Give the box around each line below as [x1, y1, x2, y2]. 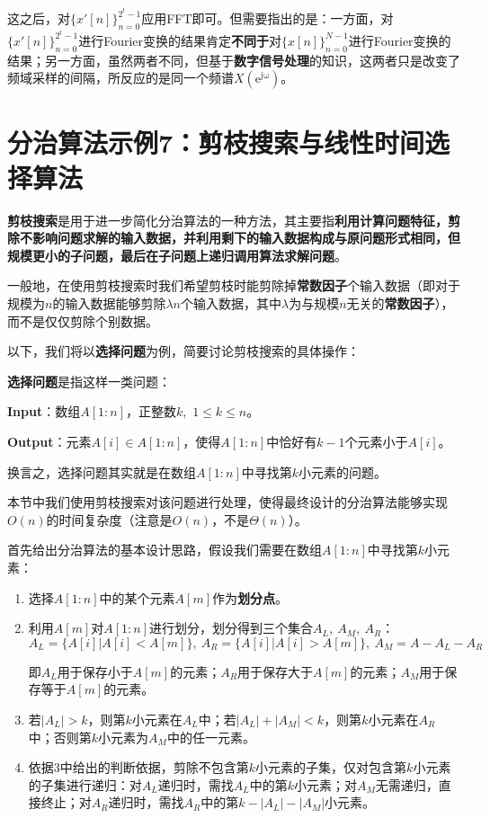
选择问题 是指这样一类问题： [7, 371, 171, 390]
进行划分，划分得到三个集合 [149, 618, 314, 637]
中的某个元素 [99, 588, 175, 607]
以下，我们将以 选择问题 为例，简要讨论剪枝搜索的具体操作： [7, 342, 360, 360]
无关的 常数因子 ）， [346, 294, 454, 312]
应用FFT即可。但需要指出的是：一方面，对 [141, 9, 394, 28]
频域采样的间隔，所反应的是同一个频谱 [7, 68, 234, 87]
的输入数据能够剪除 [52, 294, 166, 312]
